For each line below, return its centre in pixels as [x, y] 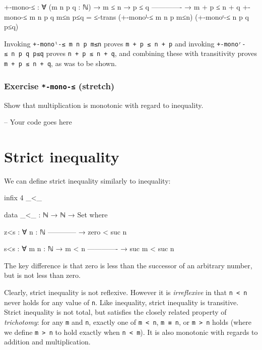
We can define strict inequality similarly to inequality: [87, 180]
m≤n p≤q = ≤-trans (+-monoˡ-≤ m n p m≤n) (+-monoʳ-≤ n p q [152, 16]
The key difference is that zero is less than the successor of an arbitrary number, [128, 265]
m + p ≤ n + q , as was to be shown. [60, 63]
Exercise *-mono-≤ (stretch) [59, 85]
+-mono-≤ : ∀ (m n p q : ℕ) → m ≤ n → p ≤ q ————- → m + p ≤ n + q [122, 7]
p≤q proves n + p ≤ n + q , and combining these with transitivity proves [145, 53]
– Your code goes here [38, 122]
